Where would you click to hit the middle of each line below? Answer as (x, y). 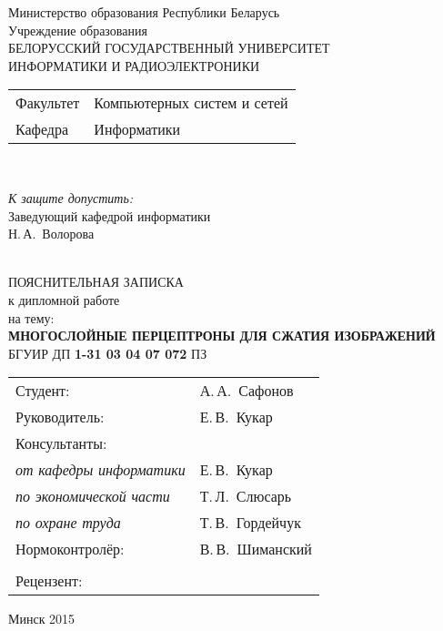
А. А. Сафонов (247, 391)
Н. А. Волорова (51, 234)
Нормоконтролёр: (70, 549)
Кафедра (42, 129)
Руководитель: (60, 417)
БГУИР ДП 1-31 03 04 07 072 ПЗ (108, 353)
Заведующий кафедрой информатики (110, 215)
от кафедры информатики (101, 470)
